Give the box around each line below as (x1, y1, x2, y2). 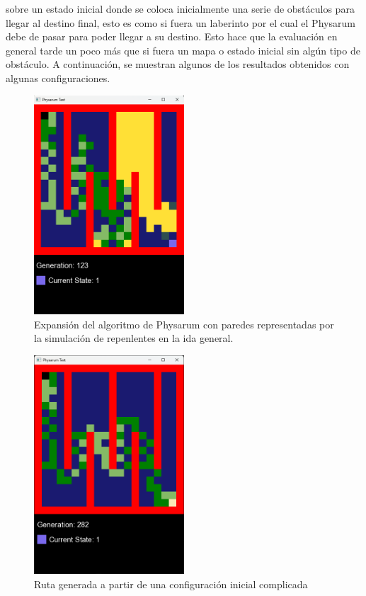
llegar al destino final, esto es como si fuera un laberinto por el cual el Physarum (6, 15, 355, 30)
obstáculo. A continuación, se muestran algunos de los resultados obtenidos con (6, 57, 350, 71)
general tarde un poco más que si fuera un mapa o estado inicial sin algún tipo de (6, 42, 360, 57)
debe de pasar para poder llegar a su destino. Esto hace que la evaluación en (6, 29, 338, 44)
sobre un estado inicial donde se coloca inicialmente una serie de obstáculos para (6, 1, 355, 16)
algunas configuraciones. (6, 70, 110, 85)
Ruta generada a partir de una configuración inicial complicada (34, 576, 308, 591)
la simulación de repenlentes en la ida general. (34, 331, 234, 345)
